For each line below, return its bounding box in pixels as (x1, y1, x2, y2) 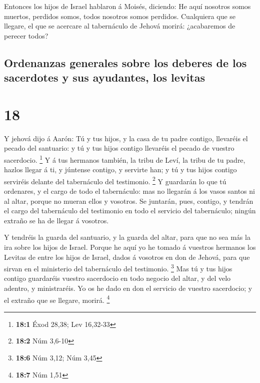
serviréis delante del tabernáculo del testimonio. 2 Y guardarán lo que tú (4, 174, 226, 186)
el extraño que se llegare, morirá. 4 (4, 293, 110, 305)
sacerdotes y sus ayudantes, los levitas (4, 70, 205, 85)
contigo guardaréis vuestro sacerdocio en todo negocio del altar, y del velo (4, 273, 231, 283)
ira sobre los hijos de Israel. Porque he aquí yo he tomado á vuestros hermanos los (4, 241, 256, 252)
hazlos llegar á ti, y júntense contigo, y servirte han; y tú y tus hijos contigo (4, 164, 237, 175)
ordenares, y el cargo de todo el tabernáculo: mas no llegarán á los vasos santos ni (4, 185, 255, 196)
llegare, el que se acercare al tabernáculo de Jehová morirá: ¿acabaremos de (4, 21, 235, 31)
